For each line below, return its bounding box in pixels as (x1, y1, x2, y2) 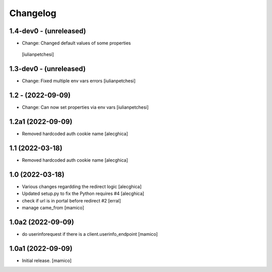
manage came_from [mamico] (22, 205, 84, 211)
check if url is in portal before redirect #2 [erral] (22, 197, 121, 203)
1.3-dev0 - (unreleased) (9, 64, 86, 73)
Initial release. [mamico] (22, 257, 72, 263)
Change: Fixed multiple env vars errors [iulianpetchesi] (22, 78, 136, 84)
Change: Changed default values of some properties (22, 40, 131, 46)
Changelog (9, 8, 56, 19)
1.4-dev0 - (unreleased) (9, 27, 86, 35)
